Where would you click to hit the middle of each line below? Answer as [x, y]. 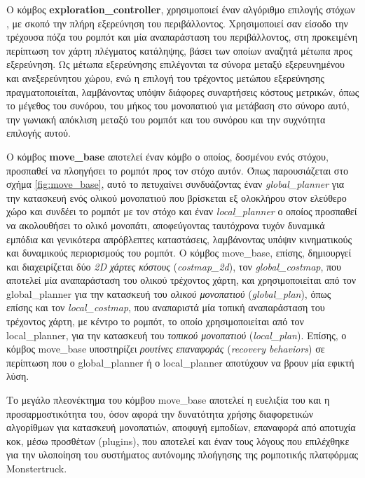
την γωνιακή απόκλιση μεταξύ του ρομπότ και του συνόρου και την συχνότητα [166, 119]
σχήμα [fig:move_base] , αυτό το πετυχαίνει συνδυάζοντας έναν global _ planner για [175, 184]
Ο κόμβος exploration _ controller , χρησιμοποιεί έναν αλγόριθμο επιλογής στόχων [181, 9]
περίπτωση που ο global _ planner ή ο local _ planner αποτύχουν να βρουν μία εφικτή [180, 362]
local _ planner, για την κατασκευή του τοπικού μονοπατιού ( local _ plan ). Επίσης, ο [177, 335]
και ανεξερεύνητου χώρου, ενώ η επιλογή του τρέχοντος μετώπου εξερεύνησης [165, 77]
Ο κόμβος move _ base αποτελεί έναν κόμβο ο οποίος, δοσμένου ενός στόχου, [167, 156]
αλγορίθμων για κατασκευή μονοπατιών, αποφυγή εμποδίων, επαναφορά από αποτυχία [181, 427]
